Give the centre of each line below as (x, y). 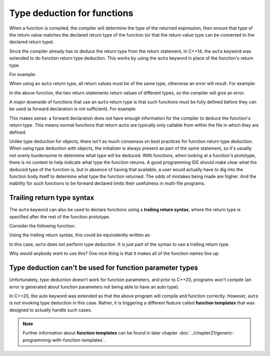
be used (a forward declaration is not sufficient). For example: (73, 109)
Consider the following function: (42, 226)
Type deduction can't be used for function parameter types (104, 268)
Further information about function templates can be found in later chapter (100, 333)
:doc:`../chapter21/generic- (206, 333)
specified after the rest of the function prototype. (60, 217)
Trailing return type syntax (52, 198)
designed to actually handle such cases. (51, 310)
